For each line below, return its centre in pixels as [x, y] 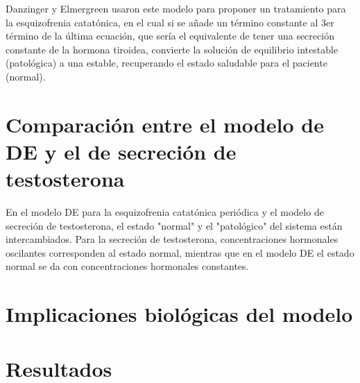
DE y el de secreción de [121, 151]
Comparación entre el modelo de [165, 124]
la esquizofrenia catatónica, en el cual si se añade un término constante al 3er [170, 22]
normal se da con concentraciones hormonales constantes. [127, 266]
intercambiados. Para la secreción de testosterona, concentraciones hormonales [172, 239]
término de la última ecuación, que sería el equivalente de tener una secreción [170, 36]
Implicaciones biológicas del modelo [179, 314]
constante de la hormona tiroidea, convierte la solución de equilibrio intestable [172, 49]
